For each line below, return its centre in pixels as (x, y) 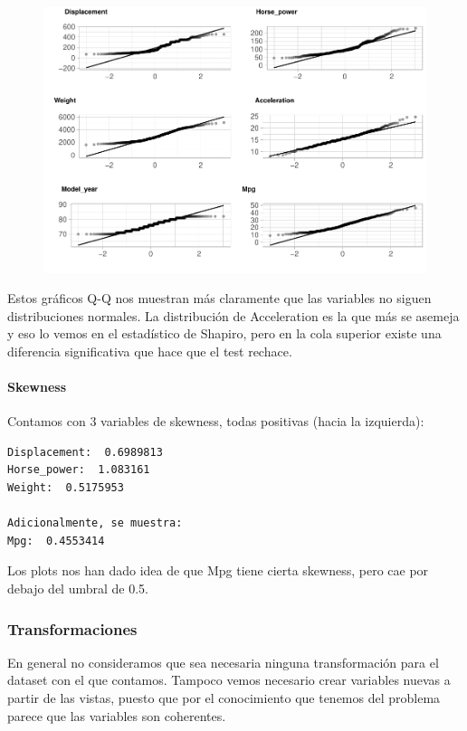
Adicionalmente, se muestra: (95, 523)
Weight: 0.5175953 (66, 488)
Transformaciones (72, 628)
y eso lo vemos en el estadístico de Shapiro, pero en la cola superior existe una (224, 333)
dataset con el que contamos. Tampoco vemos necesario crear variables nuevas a (229, 680)
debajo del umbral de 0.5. (78, 589)
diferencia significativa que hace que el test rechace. (150, 351)
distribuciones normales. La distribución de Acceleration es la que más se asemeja (233, 315)
